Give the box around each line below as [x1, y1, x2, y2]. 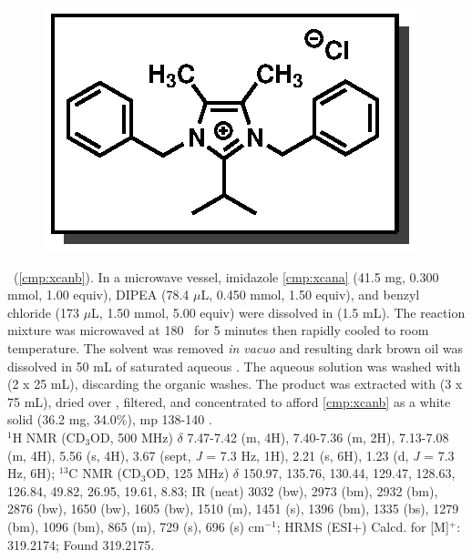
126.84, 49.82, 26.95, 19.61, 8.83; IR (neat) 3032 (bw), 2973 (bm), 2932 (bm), [7, 481, 438, 500]
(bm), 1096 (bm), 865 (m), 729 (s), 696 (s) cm [7, 516, 265, 535]
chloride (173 [7, 302, 79, 321]
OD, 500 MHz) [90, 427, 173, 446]
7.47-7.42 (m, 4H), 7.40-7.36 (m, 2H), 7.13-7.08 [187, 427, 449, 446]
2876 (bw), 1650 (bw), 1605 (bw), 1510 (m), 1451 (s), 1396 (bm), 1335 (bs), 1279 [7, 499, 459, 518]
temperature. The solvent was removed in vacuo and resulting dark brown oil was [7, 338, 464, 357]
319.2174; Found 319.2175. [7, 535, 155, 554]
